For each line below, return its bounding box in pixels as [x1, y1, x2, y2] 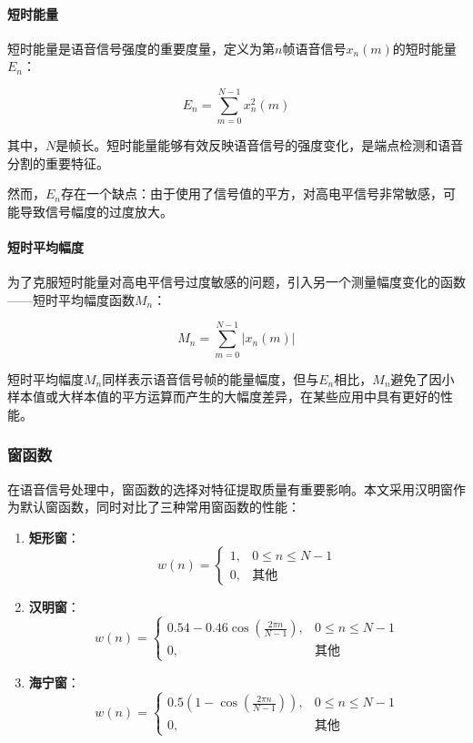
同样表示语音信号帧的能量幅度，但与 [102, 369, 319, 388]
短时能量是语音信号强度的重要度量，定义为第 [7, 38, 275, 57]
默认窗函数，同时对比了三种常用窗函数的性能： [19, 497, 300, 516]
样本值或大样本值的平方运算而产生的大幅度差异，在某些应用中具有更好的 [7, 387, 440, 406]
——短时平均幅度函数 [7, 290, 135, 309]
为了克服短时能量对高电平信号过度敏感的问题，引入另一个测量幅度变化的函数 [7, 272, 466, 291]
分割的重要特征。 [7, 153, 109, 172]
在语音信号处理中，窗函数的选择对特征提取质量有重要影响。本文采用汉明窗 [7, 479, 453, 498]
